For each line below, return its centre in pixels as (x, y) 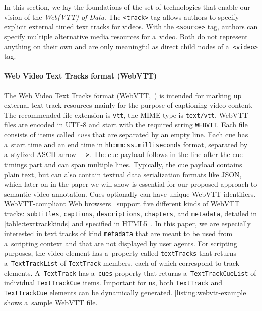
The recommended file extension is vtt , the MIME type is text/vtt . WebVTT (126, 114)
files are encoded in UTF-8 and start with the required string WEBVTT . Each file (126, 125)
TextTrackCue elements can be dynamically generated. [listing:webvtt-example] (126, 293)
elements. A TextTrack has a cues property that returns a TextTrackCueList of (130, 273)
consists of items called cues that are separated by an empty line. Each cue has (126, 135)
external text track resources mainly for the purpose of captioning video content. (128, 105)
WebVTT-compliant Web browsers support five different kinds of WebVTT (122, 204)
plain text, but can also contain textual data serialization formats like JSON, (123, 174)
